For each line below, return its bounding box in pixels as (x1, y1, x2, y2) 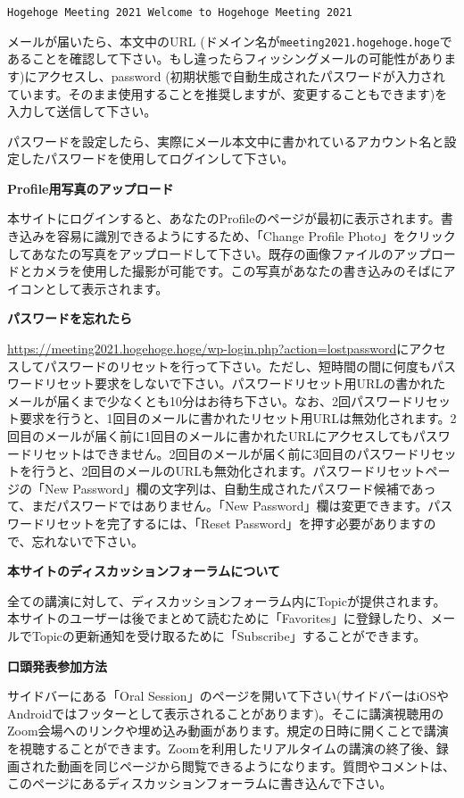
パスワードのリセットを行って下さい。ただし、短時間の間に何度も (44, 356, 431, 375)
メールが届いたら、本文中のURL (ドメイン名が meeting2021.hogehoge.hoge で (7, 31, 452, 50)
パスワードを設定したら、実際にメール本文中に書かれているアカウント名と (7, 131, 444, 150)
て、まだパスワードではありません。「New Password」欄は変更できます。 (7, 496, 428, 515)
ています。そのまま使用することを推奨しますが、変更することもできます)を (7, 84, 448, 103)
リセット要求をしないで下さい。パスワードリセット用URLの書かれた (44, 374, 446, 393)
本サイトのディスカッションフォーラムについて (7, 561, 280, 580)
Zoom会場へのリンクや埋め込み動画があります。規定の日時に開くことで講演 (7, 721, 449, 740)
